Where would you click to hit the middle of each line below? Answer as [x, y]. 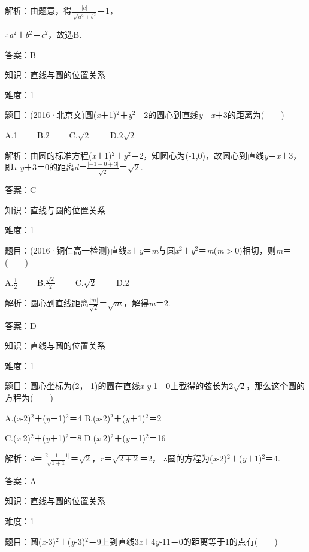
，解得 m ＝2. [147, 303]
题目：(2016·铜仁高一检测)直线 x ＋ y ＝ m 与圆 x [92, 250]
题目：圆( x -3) [31, 541]
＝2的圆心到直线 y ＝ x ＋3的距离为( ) [210, 115]
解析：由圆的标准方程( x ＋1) [58, 155]
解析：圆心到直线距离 [47, 303]
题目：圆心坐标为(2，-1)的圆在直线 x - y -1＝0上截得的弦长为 [117, 386]
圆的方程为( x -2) [197, 458]
